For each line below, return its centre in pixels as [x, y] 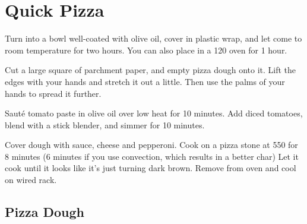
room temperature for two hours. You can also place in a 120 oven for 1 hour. [146, 50]
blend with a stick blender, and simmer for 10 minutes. [105, 124]
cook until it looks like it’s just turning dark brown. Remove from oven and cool [151, 168]
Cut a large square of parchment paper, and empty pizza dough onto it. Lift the [151, 70]
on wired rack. [31, 180]
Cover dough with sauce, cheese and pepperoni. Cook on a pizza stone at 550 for [151, 145]
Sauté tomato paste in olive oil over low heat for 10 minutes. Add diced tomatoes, [154, 113]
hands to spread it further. [53, 93]
